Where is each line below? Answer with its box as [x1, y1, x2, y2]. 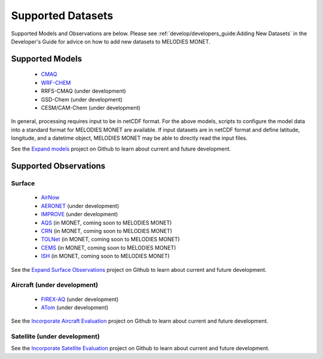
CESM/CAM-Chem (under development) [41, 104, 141, 111]
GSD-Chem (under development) [41, 96, 123, 103]
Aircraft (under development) [11, 281, 99, 289]
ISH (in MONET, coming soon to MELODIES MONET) [41, 253, 170, 260]
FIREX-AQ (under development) [41, 296, 119, 303]
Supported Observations [11, 161, 106, 171]
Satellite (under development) [11, 332, 100, 340]
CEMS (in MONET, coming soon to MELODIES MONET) [41, 244, 176, 251]
